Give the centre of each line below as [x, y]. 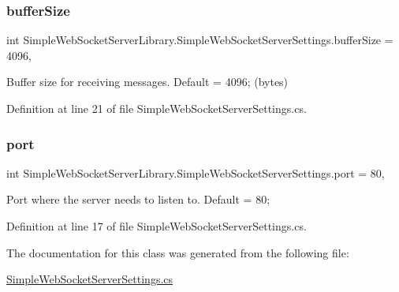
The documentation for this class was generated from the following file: [178, 252]
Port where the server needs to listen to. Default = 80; [138, 199]
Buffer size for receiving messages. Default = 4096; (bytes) [147, 82]
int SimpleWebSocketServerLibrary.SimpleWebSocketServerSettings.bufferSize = [200, 40]
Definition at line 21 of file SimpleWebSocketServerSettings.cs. [157, 108]
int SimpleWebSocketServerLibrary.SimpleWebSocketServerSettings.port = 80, [196, 172]
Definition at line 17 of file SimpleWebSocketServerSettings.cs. [157, 226]
